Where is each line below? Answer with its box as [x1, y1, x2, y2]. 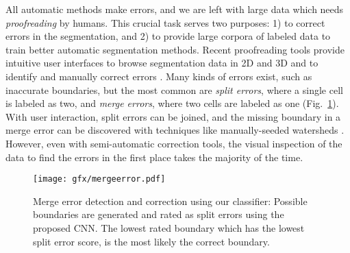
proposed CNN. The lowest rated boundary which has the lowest [33, 220, 305, 234]
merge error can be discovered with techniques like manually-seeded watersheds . [5, 123, 345, 137]
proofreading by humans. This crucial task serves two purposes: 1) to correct [5, 15, 325, 29]
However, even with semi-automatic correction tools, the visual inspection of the [5, 136, 342, 150]
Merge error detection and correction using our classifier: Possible [33, 193, 308, 208]
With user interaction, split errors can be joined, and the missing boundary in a [5, 109, 341, 123]
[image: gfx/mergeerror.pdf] [33, 174, 166, 184]
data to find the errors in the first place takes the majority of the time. [5, 149, 303, 164]
